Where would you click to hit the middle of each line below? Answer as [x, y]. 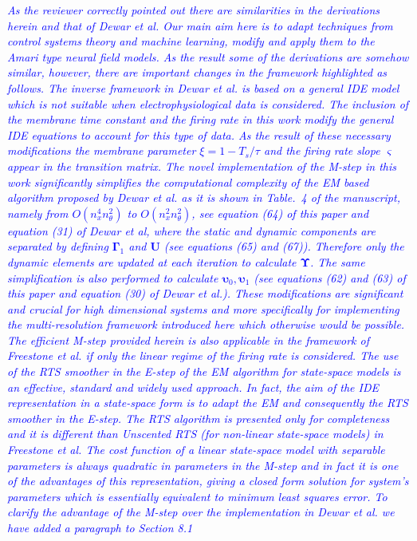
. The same [338, 261]
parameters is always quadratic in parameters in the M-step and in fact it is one [203, 465]
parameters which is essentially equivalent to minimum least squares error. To [197, 496]
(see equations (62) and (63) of [330, 277]
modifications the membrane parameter [102, 150]
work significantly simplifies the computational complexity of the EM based [188, 182]
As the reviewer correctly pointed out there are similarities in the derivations [194, 10]
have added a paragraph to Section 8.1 [100, 527]
